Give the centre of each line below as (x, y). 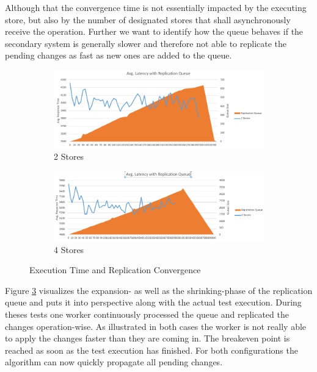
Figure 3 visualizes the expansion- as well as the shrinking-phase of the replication (159, 290)
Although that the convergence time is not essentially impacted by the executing (156, 7)
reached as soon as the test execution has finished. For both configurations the (151, 350)
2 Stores (69, 156)
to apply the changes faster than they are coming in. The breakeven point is (148, 338)
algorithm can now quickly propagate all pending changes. (114, 362)
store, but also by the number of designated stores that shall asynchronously (148, 19)
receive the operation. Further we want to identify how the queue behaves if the (154, 31)
